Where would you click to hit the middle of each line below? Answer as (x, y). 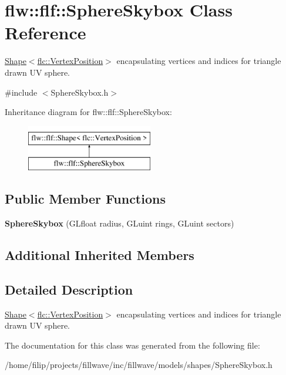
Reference (46, 33)
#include (21, 92)
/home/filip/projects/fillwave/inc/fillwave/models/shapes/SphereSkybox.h (139, 365)
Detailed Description (69, 289)
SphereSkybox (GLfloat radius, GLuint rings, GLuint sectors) (120, 223)
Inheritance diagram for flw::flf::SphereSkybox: (88, 112)
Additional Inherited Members (100, 255)
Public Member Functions (85, 199)
